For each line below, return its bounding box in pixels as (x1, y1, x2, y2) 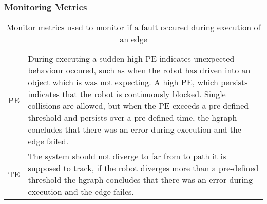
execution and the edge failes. (28, 186, 134, 198)
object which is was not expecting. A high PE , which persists (28, 76, 248, 88)
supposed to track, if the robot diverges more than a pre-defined (28, 162, 259, 174)
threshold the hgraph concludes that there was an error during (28, 174, 253, 186)
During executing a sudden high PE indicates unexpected (28, 52, 235, 65)
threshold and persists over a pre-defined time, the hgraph (28, 112, 237, 124)
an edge (120, 33, 147, 45)
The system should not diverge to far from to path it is (28, 150, 226, 162)
